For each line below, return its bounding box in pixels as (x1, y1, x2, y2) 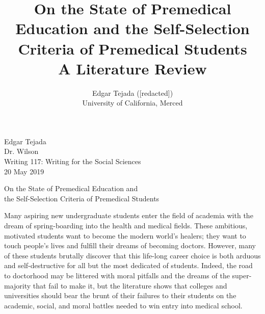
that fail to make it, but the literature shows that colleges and (33, 280, 227, 291)
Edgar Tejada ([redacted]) (92, 87, 173, 98)
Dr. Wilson (4, 146, 39, 156)
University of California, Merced (82, 97, 183, 108)
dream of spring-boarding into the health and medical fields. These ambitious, (4, 220, 248, 231)
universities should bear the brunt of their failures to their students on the (4, 290, 236, 301)
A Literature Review (58, 58, 207, 78)
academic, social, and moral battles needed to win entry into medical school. (4, 300, 243, 310)
